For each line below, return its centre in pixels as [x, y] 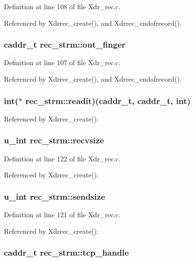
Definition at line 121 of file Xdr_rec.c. [62, 215]
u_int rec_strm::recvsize [54, 140]
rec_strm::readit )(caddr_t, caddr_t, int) [108, 100]
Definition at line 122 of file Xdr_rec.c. [62, 158]
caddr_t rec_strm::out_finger [65, 44]
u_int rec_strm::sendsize [55, 196]
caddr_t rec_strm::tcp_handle [67, 252]
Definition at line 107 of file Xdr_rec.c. [62, 62]
